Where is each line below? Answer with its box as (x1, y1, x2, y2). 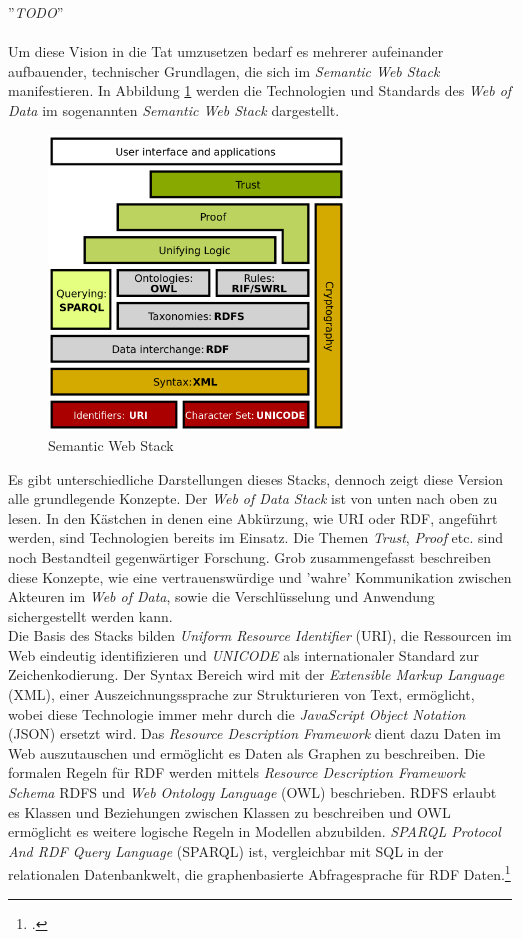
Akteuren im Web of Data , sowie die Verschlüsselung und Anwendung (8, 586, 435, 607)
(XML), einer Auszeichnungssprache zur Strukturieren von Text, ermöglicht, (8, 684, 475, 705)
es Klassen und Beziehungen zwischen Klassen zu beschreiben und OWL (8, 801, 451, 822)
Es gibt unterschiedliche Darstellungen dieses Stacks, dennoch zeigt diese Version (8, 468, 503, 489)
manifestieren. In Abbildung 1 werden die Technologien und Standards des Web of (8, 80, 512, 101)
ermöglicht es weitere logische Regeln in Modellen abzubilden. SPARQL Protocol (8, 821, 501, 842)
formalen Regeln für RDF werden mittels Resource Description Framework (8, 762, 466, 783)
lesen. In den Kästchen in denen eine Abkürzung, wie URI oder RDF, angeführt (8, 507, 498, 528)
